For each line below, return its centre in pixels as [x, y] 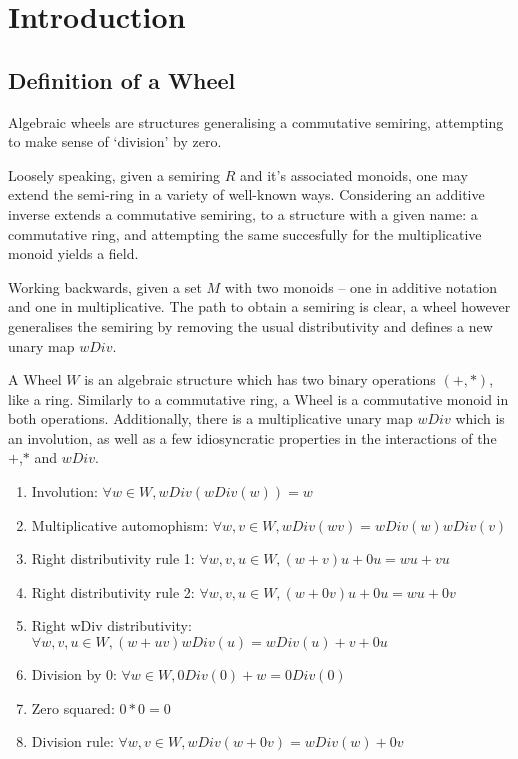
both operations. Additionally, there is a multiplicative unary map [210, 418]
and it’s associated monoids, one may [353, 174]
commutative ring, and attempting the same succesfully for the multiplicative [245, 233]
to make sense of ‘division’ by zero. [115, 141]
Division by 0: [74, 674]
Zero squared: [73, 707]
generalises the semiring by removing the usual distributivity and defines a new [250, 325]
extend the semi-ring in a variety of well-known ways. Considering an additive [246, 194]
